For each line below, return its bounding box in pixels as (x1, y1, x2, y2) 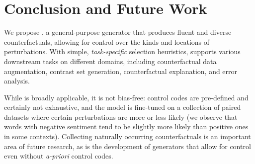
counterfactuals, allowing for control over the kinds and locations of (4, 36, 210, 47)
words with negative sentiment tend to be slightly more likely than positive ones (4, 121, 249, 132)
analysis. (4, 76, 30, 86)
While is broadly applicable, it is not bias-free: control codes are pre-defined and (4, 92, 249, 102)
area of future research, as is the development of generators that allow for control (4, 141, 251, 151)
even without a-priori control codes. (4, 151, 113, 161)
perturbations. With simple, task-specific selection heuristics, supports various (4, 46, 241, 57)
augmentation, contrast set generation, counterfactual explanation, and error (4, 66, 238, 76)
